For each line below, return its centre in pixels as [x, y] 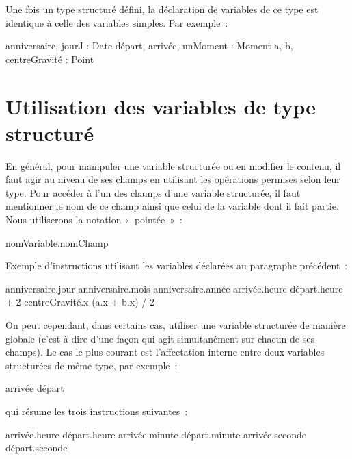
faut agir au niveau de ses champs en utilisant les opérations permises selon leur [173, 179]
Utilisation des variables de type [161, 106]
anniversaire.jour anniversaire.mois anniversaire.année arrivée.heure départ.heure [174, 288]
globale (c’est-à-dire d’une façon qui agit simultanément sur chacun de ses [160, 338]
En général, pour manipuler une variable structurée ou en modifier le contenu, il [173, 165]
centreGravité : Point [50, 59]
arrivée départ [35, 388]
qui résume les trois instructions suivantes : [97, 411]
